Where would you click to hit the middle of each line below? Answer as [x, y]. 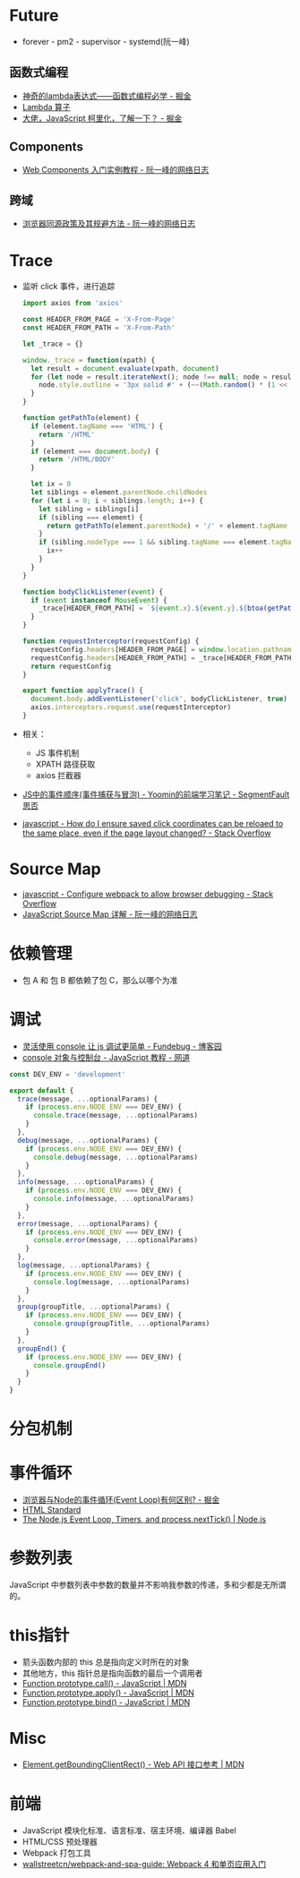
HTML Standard [51, 1510]
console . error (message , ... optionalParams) [116, 1240]
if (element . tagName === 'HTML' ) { [97, 426]
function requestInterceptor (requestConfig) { [111, 641]
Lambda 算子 [46, 107]
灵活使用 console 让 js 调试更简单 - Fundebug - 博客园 [122, 1046]
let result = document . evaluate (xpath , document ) [125, 368]
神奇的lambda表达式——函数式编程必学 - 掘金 [107, 96]
